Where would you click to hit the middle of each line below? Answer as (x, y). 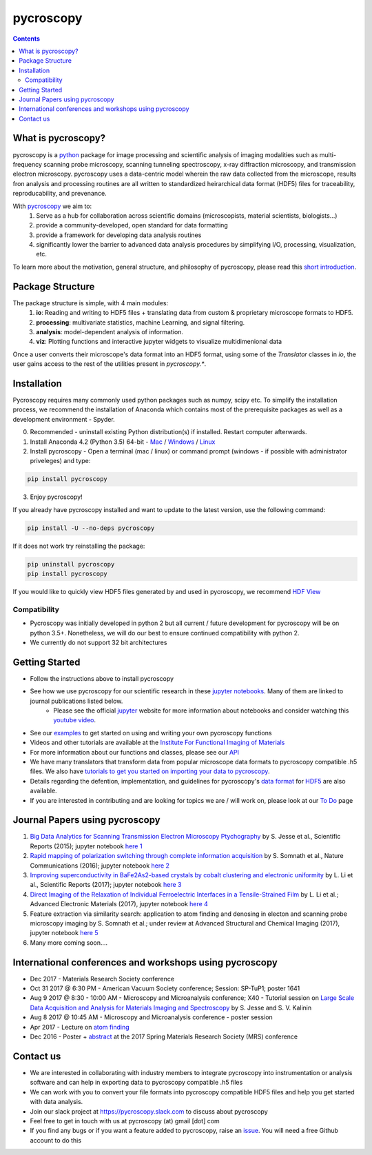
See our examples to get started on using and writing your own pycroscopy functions (151, 733)
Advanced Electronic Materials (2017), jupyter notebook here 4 (119, 904)
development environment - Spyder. (64, 419)
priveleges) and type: (60, 461)
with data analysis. (56, 1102)
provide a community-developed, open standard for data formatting (132, 225)
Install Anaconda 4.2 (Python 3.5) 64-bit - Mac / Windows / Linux (123, 442)
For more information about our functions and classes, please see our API (135, 752)
